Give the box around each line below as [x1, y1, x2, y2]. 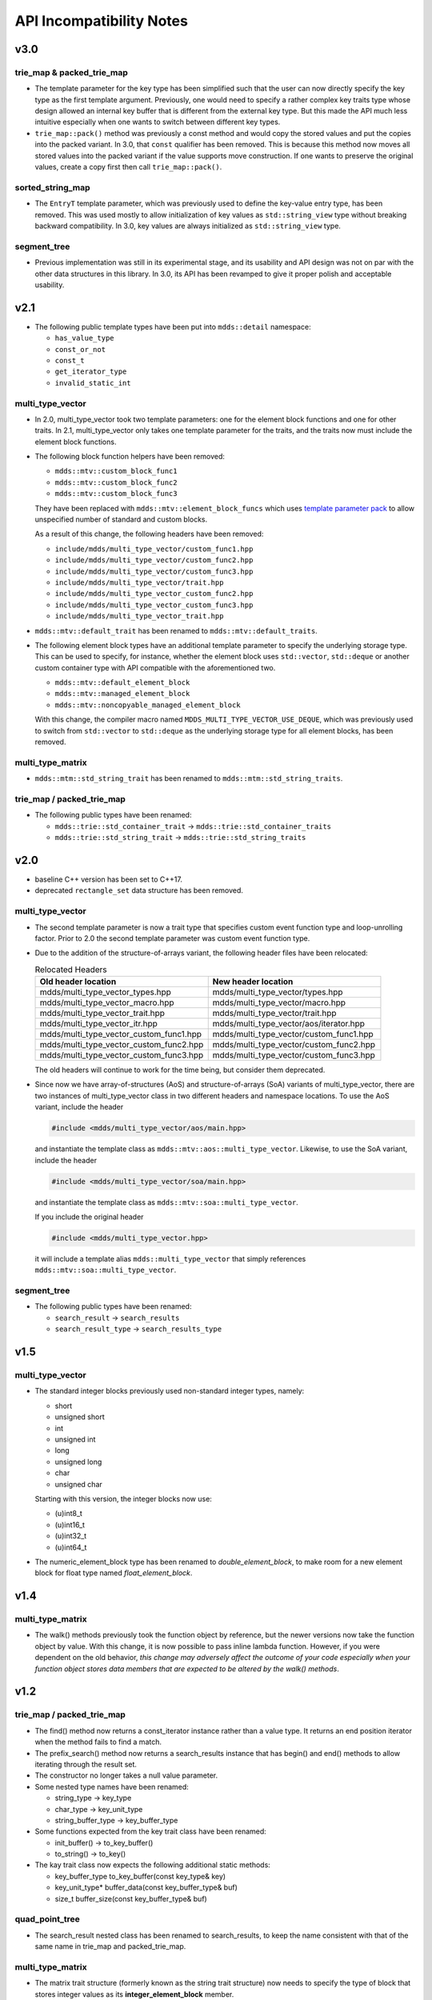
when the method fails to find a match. [34, 1737, 162, 1747]
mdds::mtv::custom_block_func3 [54, 489, 178, 498]
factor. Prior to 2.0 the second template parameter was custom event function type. [34, 933, 310, 943]
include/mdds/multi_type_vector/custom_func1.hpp [54, 544, 254, 554]
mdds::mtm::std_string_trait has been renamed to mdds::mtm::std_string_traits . [34, 774, 343, 783]
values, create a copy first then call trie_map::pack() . [34, 162, 222, 172]
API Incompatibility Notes [14, 12, 188, 30]
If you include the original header [34, 1212, 144, 1222]
